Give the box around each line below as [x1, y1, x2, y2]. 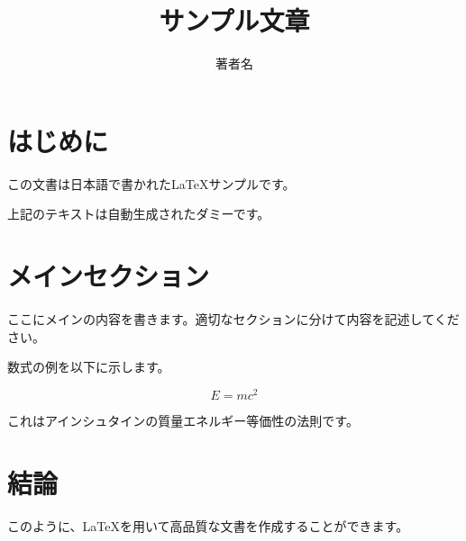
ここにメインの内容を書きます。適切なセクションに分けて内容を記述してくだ [7, 309, 460, 328]
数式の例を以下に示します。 [7, 357, 170, 376]
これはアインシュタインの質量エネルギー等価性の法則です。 [7, 410, 359, 429]
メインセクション [7, 257, 210, 294]
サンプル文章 [159, 2, 310, 39]
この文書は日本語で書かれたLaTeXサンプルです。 [7, 174, 296, 193]
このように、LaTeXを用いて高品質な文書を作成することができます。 [7, 516, 409, 535]
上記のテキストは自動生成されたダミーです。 [7, 204, 270, 223]
